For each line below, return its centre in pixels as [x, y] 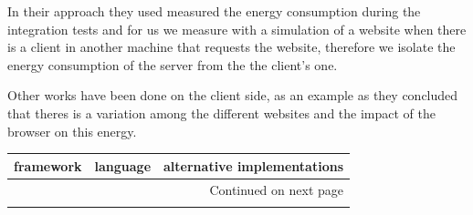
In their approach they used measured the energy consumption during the [214, 11]
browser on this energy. [72, 131]
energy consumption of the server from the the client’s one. [173, 64]
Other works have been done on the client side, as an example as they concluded [233, 95]
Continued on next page [277, 189]
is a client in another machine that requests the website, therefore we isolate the [231, 47]
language [123, 165]
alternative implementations [254, 165]
